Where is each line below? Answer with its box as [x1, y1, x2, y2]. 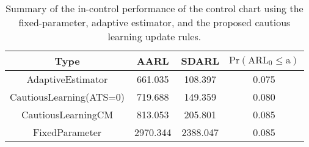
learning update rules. [107, 29, 202, 43]
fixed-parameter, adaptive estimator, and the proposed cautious [18, 15, 291, 29]
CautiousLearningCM [21, 107, 114, 121]
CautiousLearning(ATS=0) [10, 90, 125, 104]
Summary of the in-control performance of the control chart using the [5, 1, 304, 15]
